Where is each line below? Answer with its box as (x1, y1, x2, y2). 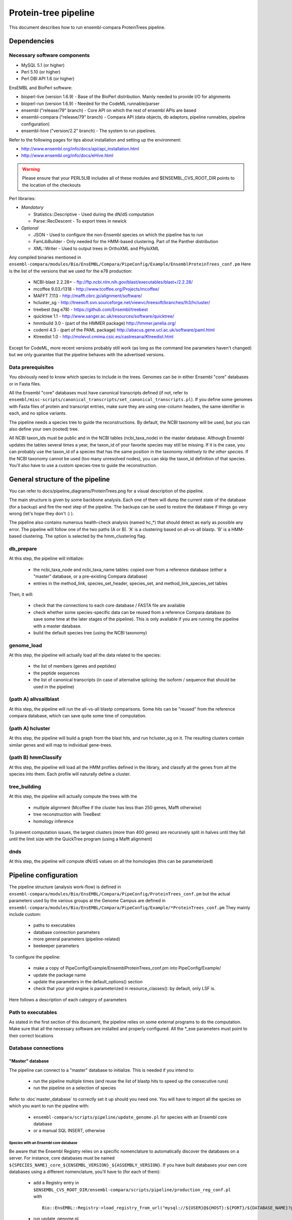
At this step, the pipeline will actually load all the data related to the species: (9, 652, 161, 658)
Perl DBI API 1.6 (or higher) (21, 76, 75, 81)
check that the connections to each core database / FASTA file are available (33, 603, 185, 609)
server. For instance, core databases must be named (9, 1155, 115, 1161)
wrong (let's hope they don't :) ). (9, 510, 74, 517)
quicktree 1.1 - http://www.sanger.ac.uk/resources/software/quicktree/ (33, 313, 175, 319)
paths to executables (33, 922, 75, 928)
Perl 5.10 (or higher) (21, 69, 61, 75)
